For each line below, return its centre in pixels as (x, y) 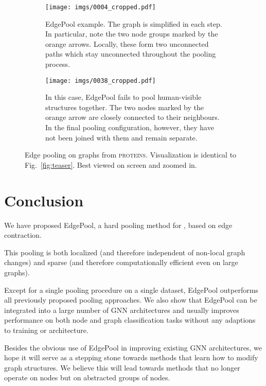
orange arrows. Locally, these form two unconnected (127, 43)
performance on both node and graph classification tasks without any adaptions (130, 320)
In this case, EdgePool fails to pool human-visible (123, 97)
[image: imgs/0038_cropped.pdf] (101, 81)
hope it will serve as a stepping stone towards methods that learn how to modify (131, 357)
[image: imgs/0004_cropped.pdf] (101, 7)
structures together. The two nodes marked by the (125, 107)
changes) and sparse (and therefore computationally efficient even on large (121, 262)
